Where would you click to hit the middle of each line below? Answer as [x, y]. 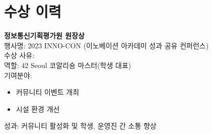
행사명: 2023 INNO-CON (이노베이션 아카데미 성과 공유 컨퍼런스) [107, 45]
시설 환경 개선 [38, 109]
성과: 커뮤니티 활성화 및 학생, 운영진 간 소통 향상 [80, 126]
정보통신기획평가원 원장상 [44, 36]
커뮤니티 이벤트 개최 [48, 92]
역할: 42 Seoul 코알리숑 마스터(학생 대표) [68, 65]
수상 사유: [19, 55]
